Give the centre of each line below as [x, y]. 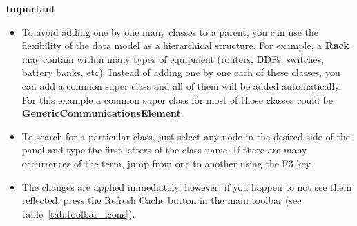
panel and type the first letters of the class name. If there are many [164, 150]
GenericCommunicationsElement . [103, 113]
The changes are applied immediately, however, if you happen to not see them [187, 186]
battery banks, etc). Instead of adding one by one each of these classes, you [181, 72]
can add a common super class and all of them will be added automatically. [182, 85]
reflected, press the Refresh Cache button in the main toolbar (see [162, 200]
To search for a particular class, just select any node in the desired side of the [186, 136]
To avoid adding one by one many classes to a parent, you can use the [170, 31]
